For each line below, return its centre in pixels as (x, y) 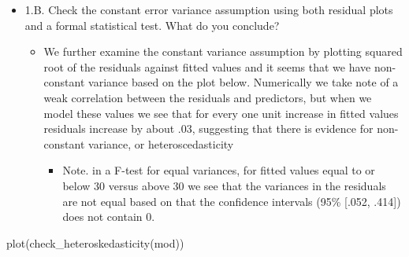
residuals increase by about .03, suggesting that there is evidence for (208, 128)
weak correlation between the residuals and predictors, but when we (208, 97)
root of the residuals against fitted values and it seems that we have (207, 66)
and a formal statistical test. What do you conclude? (152, 25)
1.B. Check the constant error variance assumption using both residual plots (209, 9)
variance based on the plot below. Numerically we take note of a (244, 82)
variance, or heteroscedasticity (161, 143)
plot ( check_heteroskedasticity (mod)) (95, 242)
